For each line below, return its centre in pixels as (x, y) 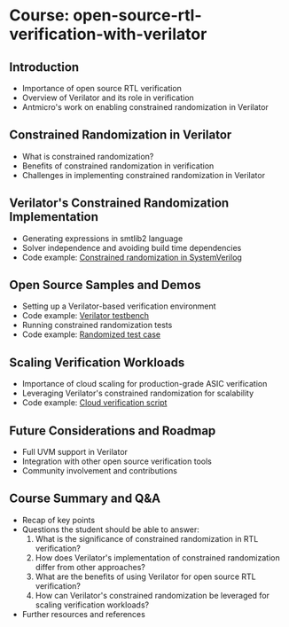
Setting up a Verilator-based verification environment (119, 306)
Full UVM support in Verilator (75, 452)
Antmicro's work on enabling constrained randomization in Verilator (145, 107)
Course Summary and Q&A (85, 499)
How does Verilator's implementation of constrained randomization (158, 557)
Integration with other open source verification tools (117, 461)
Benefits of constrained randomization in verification (118, 166)
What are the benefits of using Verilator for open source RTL (145, 576)
